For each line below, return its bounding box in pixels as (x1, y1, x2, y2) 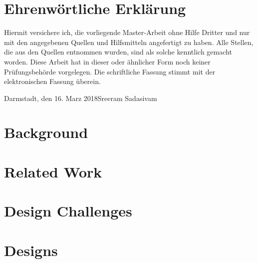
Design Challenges (4, 200, 132, 221)
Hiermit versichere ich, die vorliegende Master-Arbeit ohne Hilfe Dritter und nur (4, 27, 250, 37)
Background (4, 122, 88, 142)
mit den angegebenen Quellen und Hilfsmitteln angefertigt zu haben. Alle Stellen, (4, 36, 254, 47)
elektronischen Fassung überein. (4, 76, 101, 86)
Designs (4, 239, 58, 260)
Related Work (4, 161, 102, 181)
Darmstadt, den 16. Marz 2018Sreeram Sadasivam (4, 92, 157, 103)
